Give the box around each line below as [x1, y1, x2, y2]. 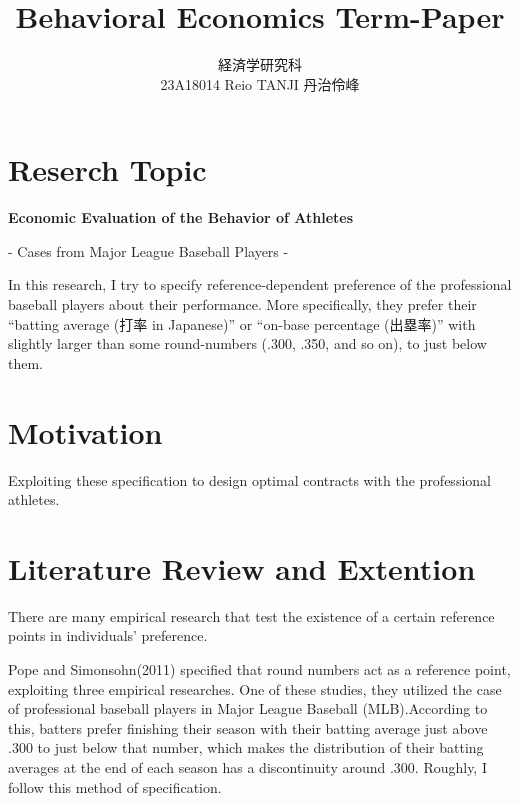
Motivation [8, 411, 163, 452]
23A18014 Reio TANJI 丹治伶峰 [160, 73, 360, 94]
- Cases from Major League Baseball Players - [8, 240, 289, 261]
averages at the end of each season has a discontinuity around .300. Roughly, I [8, 757, 487, 777]
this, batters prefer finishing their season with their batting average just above [8, 717, 488, 738]
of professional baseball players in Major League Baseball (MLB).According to [8, 698, 488, 719]
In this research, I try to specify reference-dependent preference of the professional [8, 274, 512, 295]
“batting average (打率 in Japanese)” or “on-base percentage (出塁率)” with [8, 313, 476, 334]
